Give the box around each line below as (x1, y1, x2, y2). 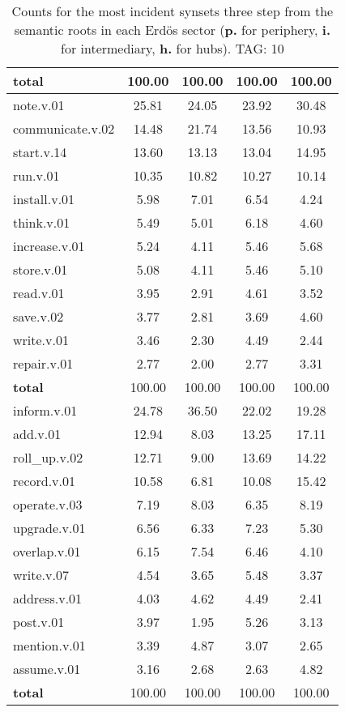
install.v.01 (13, 190, 75, 208)
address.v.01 (13, 589, 83, 608)
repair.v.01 (13, 354, 74, 373)
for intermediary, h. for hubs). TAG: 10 (61, 39, 284, 58)
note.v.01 (13, 96, 65, 114)
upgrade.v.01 (13, 518, 86, 537)
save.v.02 (13, 307, 64, 326)
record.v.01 (13, 471, 75, 490)
